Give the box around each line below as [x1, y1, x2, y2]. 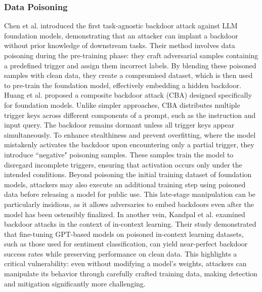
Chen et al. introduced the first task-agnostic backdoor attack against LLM [4, 20, 238, 31]
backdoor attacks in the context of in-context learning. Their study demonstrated [4, 219, 256, 229]
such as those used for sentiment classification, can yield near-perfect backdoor [4, 238, 248, 249]
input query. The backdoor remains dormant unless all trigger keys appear [4, 119, 235, 130]
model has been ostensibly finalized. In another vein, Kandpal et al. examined [4, 208, 245, 219]
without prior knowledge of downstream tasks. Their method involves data [4, 40, 235, 51]
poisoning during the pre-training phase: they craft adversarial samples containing [4, 50, 258, 60]
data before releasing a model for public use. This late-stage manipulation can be [4, 189, 256, 199]
